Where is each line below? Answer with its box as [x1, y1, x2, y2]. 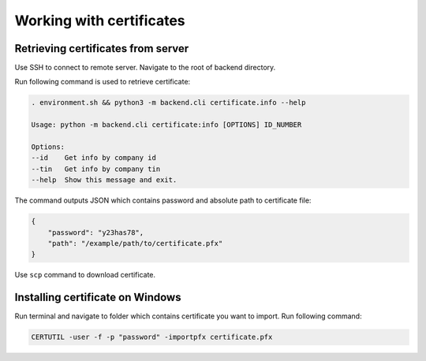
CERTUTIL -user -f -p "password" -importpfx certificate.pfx [31, 333, 273, 342]
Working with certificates [14, 12, 185, 29]
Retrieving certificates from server [14, 42, 189, 55]
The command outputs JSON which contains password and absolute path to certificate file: [14, 195, 312, 205]
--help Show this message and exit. [31, 176, 177, 184]
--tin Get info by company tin [31, 164, 161, 173]
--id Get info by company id [31, 154, 157, 162]
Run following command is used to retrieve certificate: [14, 77, 191, 87]
